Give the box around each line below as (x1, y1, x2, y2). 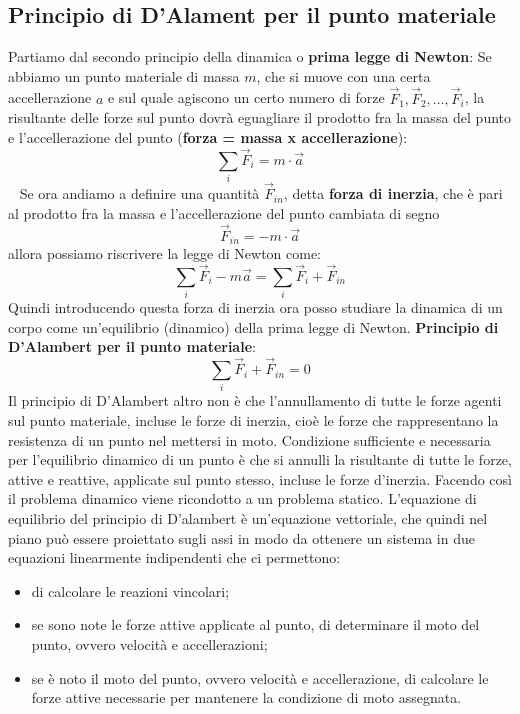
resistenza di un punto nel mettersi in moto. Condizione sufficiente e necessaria (8, 429, 491, 450)
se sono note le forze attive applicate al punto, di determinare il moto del (31, 614, 480, 635)
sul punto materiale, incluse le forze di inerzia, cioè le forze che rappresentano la (8, 410, 499, 431)
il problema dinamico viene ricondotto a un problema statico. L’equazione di (8, 488, 477, 509)
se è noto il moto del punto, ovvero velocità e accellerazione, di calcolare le (31, 667, 489, 688)
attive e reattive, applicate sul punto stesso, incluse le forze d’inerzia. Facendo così (8, 468, 512, 489)
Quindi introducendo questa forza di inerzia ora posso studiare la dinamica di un (8, 297, 503, 318)
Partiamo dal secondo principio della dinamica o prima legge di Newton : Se (8, 46, 492, 67)
